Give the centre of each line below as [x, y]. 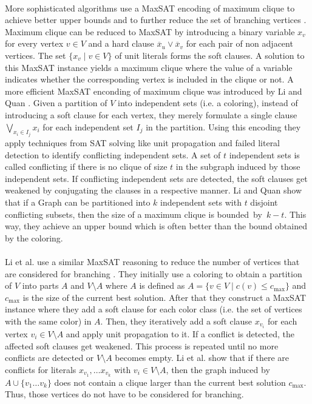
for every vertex [34, 43]
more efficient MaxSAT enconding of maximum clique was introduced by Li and [154, 91]
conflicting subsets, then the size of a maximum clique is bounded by [134, 214]
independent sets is [264, 154]
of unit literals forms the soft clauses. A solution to [210, 55]
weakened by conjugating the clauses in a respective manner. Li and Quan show [154, 190]
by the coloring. [34, 237]
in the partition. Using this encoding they [223, 126]
